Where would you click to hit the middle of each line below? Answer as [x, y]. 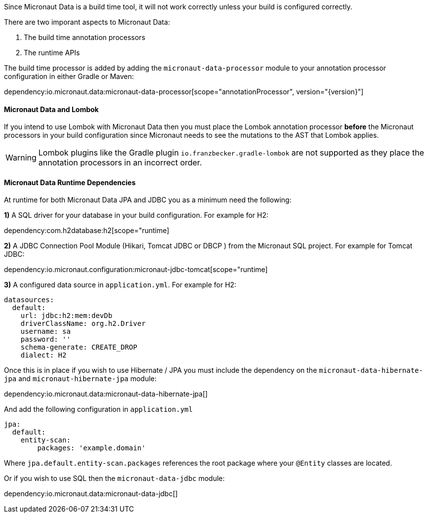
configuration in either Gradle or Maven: [69, 76]
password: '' [45, 339]
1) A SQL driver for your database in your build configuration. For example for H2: [136, 215]
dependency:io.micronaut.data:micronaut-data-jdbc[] [91, 494]
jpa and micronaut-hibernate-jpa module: [80, 379]
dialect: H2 [43, 355]
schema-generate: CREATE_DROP [79, 347]
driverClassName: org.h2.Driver [83, 324]
